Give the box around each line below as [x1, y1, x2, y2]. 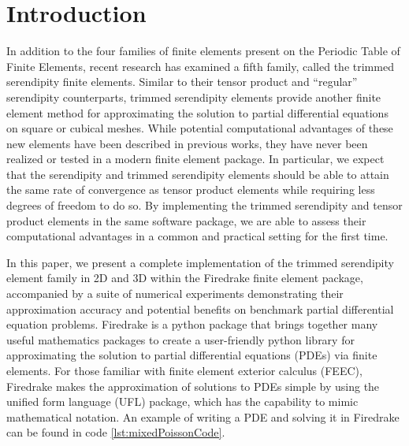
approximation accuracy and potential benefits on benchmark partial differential [6, 300, 394, 317]
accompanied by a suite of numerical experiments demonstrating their [6, 285, 344, 302]
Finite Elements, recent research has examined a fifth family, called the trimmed [6, 58, 394, 74]
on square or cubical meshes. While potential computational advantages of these [6, 120, 393, 136]
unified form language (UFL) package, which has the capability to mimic [6, 393, 359, 410]
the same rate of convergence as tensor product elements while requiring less [6, 181, 375, 198]
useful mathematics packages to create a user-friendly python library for [6, 331, 355, 348]
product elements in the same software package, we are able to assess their [6, 212, 366, 229]
